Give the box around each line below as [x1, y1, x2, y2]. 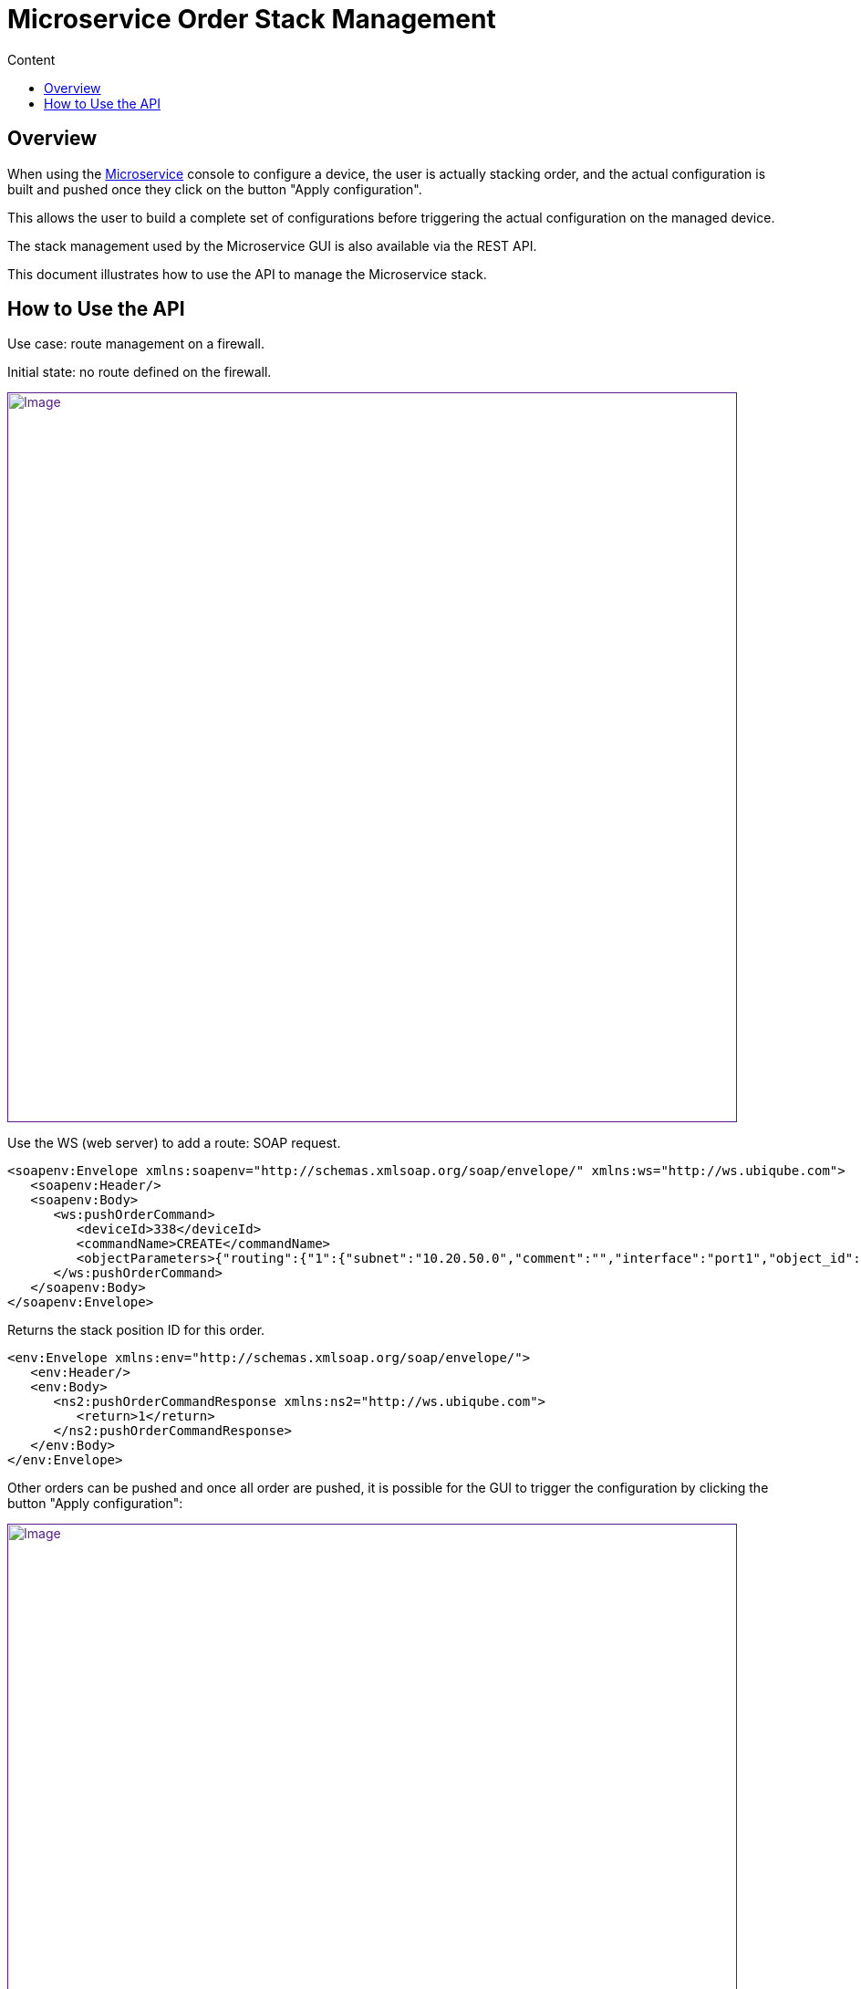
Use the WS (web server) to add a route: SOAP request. [7, 1135, 341, 1151]
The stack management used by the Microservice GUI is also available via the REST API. [7, 237, 537, 254]
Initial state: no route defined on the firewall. [7, 364, 272, 380]
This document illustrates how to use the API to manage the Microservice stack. [7, 266, 487, 282]
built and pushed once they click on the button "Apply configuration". [7, 181, 422, 197]
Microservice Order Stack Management [7, 4, 496, 35]
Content [7, 51, 56, 68]
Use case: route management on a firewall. [7, 336, 265, 352]
